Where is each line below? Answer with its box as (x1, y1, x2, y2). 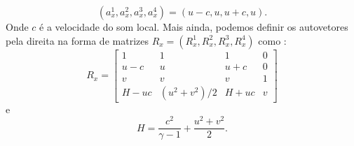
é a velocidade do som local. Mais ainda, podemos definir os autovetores (39, 20, 348, 34)
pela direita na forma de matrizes (6, 33, 149, 48)
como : (258, 33, 287, 48)
